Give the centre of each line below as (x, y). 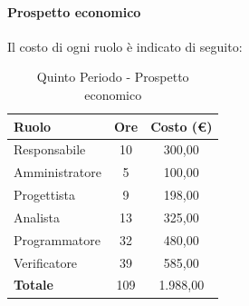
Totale (34, 285)
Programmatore (57, 239)
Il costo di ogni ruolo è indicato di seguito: (125, 46)
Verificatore (46, 262)
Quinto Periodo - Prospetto (113, 77)
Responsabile (50, 149)
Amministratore (57, 172)
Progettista (44, 195)
